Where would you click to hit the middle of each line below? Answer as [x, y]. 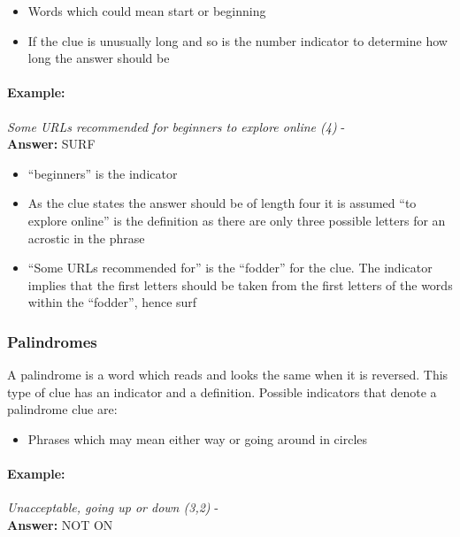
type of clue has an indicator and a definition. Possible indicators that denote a [222, 391]
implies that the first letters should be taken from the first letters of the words [240, 284]
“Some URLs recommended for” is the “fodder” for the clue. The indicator [230, 268]
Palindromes [52, 341]
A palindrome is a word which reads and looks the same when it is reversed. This [228, 375]
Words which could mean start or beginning [147, 11]
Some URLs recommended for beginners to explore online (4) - [176, 126]
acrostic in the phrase [86, 238]
